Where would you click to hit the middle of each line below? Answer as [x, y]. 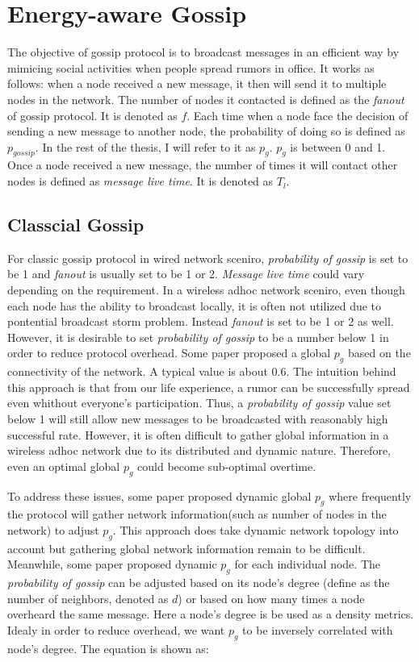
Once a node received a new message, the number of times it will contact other [203, 165]
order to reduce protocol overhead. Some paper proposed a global [169, 353]
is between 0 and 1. [338, 146]
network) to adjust [53, 529]
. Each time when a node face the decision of [297, 115]
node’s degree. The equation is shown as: [108, 648]
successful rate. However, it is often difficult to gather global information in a [198, 434]
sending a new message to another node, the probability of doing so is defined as [206, 131]
